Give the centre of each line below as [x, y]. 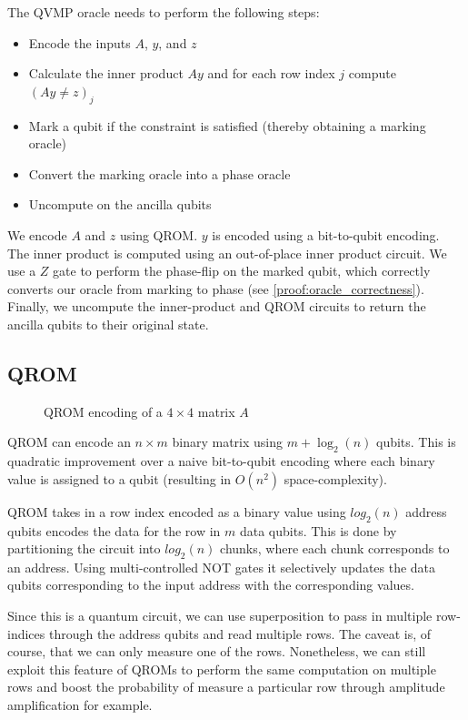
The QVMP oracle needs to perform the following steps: [164, 12]
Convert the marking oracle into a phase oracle [159, 173]
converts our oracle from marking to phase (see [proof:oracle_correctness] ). [216, 288]
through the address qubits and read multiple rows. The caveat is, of [240, 633]
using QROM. [159, 234]
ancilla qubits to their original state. [108, 324]
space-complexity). [335, 478]
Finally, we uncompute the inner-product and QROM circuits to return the [217, 306]
